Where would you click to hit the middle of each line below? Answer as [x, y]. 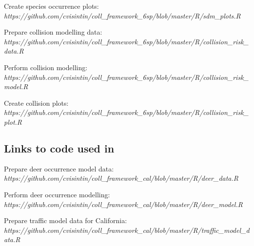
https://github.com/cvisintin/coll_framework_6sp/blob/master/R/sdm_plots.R [122, 15]
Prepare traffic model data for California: [66, 220]
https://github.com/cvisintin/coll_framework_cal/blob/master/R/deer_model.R [123, 204]
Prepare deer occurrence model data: [59, 168]
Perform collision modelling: [46, 67]
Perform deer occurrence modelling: [57, 194]
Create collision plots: [36, 103]
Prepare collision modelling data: [53, 32]
